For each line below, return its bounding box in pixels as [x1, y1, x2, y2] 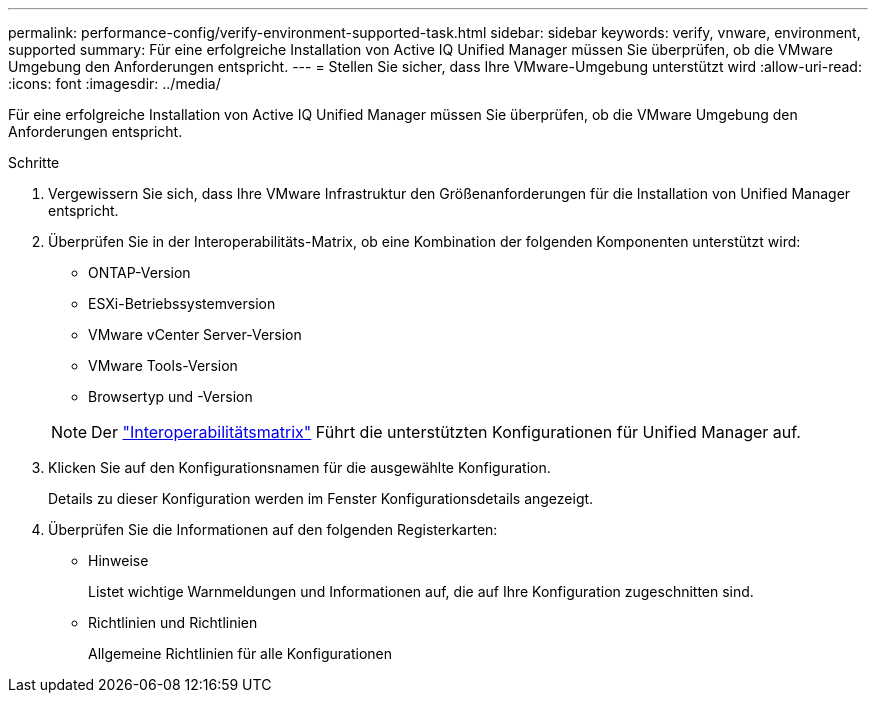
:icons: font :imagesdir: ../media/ [8, 75, 221, 92]
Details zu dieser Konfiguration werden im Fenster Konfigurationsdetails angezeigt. [48, 490, 594, 507]
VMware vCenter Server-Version [88, 326, 302, 343]
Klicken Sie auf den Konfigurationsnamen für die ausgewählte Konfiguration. [48, 459, 551, 476]
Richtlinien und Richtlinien [88, 614, 258, 631]
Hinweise [88, 552, 149, 569]
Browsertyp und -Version [88, 388, 253, 405]
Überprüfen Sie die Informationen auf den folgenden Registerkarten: [48, 521, 498, 538]
